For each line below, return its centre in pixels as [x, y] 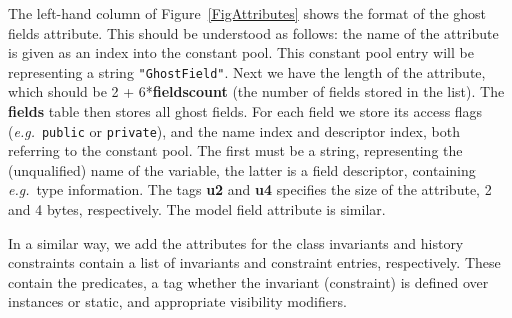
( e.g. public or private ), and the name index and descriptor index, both [234, 130]
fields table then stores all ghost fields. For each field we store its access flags [245, 111]
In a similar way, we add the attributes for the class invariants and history [236, 242]
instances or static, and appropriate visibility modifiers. [177, 301]
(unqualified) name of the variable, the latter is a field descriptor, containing [242, 169]
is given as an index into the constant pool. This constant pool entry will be [241, 52]
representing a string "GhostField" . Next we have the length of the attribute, [247, 71]
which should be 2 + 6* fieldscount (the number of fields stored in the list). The [256, 91]
